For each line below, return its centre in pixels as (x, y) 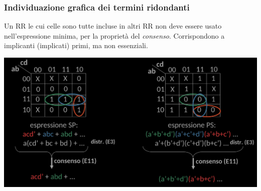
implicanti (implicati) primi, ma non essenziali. (76, 45)
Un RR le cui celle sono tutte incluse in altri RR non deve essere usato (113, 26)
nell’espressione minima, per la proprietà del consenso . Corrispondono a (114, 35)
